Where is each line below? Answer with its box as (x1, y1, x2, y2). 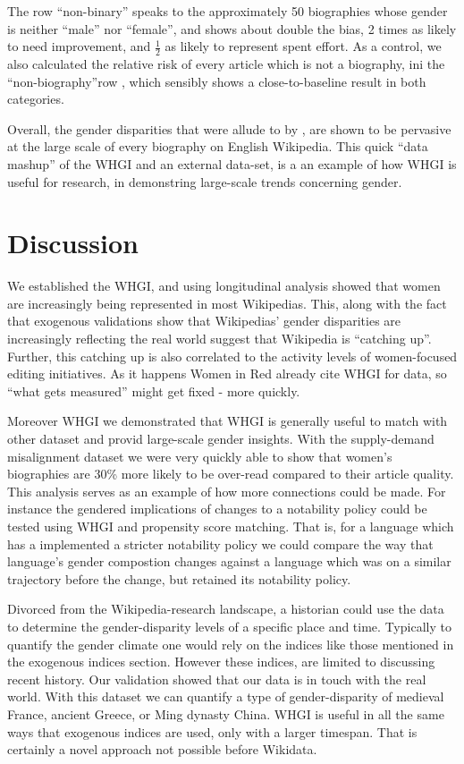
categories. (7, 89, 64, 108)
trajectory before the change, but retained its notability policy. (7, 569, 351, 588)
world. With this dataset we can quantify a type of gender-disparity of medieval (7, 687, 444, 706)
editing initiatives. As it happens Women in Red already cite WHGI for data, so (7, 364, 447, 383)
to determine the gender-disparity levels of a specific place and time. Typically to (7, 616, 451, 635)
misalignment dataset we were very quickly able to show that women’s (7, 446, 392, 465)
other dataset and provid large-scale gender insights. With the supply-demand (7, 429, 434, 448)
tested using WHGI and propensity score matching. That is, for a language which (7, 517, 454, 536)
